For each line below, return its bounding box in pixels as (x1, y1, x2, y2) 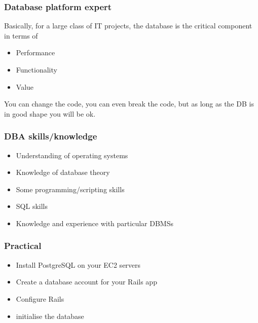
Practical (4, 239, 42, 252)
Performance (16, 47, 55, 58)
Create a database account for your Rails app (16, 276, 157, 287)
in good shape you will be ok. (4, 108, 96, 119)
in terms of (4, 30, 38, 41)
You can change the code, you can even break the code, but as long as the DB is (4, 98, 254, 109)
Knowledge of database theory (16, 167, 110, 177)
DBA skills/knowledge (4, 130, 97, 142)
